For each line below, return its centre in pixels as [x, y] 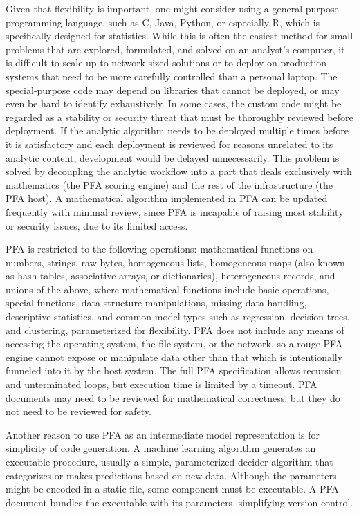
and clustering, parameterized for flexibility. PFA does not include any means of [175, 330]
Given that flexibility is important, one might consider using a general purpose [172, 8]
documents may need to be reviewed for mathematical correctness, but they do [173, 397]
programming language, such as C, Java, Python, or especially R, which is [163, 22]
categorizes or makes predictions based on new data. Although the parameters [171, 475]
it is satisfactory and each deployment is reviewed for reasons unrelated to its [169, 144]
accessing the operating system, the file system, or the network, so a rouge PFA [174, 343]
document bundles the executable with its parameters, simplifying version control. [179, 502]
